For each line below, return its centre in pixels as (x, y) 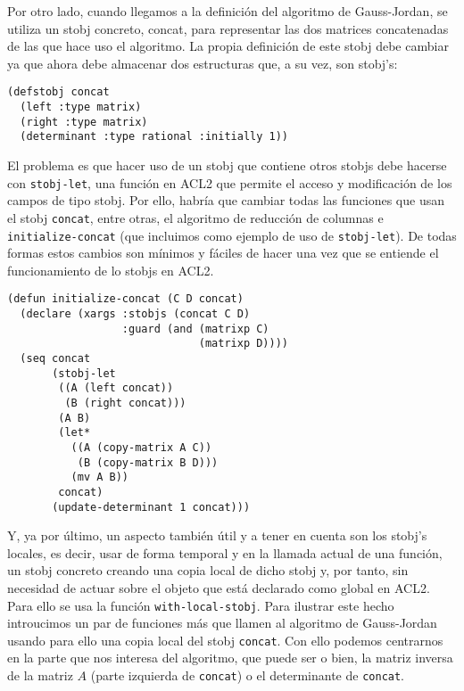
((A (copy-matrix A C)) (141, 447)
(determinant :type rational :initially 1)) (154, 137)
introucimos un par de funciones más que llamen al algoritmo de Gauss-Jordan (222, 623)
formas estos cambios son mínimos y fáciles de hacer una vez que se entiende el (223, 253)
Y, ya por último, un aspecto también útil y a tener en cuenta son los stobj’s (217, 535)
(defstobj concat (58, 92)
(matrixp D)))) (243, 344)
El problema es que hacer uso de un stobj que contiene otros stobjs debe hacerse (227, 165)
